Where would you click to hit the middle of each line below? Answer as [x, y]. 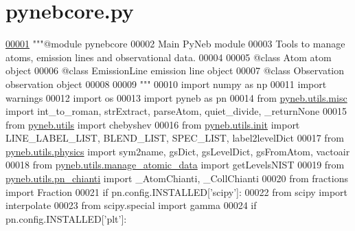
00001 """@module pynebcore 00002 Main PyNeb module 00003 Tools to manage [175, 44]
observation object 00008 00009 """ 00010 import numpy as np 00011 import [166, 84]
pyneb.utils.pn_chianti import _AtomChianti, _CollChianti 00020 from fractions [177, 178]
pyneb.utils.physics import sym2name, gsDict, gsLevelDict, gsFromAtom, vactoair [178, 151]
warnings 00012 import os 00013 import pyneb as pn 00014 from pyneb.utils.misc [176, 97]
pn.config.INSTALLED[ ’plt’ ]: [66, 218]
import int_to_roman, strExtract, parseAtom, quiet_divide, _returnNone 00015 [176, 111]
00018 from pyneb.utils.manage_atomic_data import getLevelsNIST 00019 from [175, 165]
